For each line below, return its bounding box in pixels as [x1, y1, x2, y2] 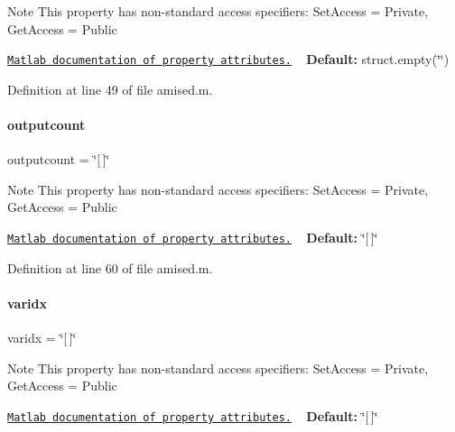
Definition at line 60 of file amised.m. [7, 258, 213, 277]
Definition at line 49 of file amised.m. [7, 79, 213, 98]
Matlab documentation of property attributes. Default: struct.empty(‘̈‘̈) [7, 50, 450, 69]
